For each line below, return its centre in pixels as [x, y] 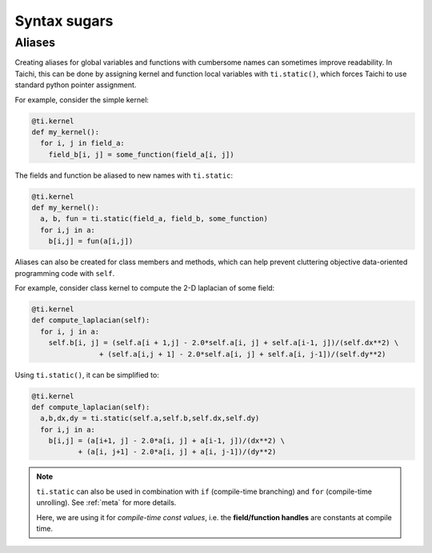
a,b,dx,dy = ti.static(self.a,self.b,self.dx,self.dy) [150, 419]
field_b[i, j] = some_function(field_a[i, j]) [142, 154]
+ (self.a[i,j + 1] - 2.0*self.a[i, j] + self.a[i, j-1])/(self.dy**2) [242, 354]
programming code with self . [65, 273]
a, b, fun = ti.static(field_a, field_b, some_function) [154, 219]
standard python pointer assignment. [76, 85]
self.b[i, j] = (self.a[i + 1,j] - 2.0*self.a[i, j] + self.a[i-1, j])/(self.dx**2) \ [224, 343]
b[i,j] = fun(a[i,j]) [91, 241]
